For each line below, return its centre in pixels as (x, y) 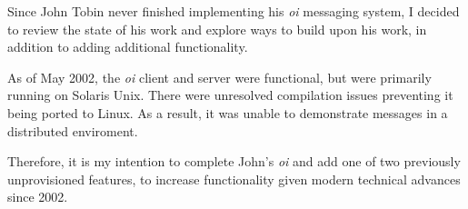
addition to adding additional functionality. (128, 47)
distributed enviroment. (73, 130)
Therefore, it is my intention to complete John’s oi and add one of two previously (234, 161)
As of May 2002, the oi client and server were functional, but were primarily (219, 77)
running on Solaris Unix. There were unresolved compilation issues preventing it (230, 95)
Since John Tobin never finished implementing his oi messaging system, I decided (234, 11)
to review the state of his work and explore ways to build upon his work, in (217, 29)
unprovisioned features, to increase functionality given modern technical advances (234, 179)
